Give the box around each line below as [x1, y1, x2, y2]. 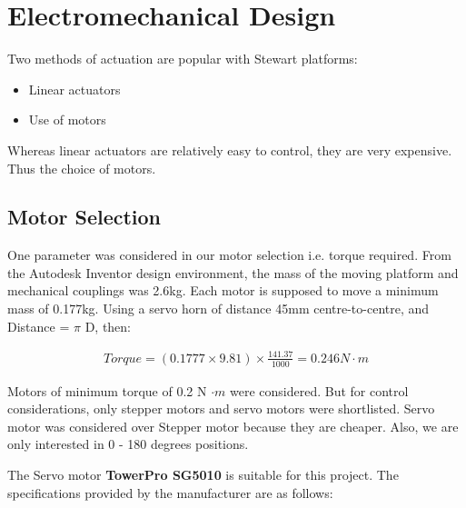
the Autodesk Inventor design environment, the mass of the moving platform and [7, 263, 459, 282]
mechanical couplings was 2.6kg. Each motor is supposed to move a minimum [7, 281, 439, 300]
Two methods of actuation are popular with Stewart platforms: [7, 49, 358, 68]
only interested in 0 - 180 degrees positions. [7, 434, 249, 453]
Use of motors [28, 110, 106, 129]
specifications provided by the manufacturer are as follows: [7, 483, 333, 502]
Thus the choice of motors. [7, 158, 156, 177]
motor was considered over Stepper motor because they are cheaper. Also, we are [7, 416, 459, 435]
